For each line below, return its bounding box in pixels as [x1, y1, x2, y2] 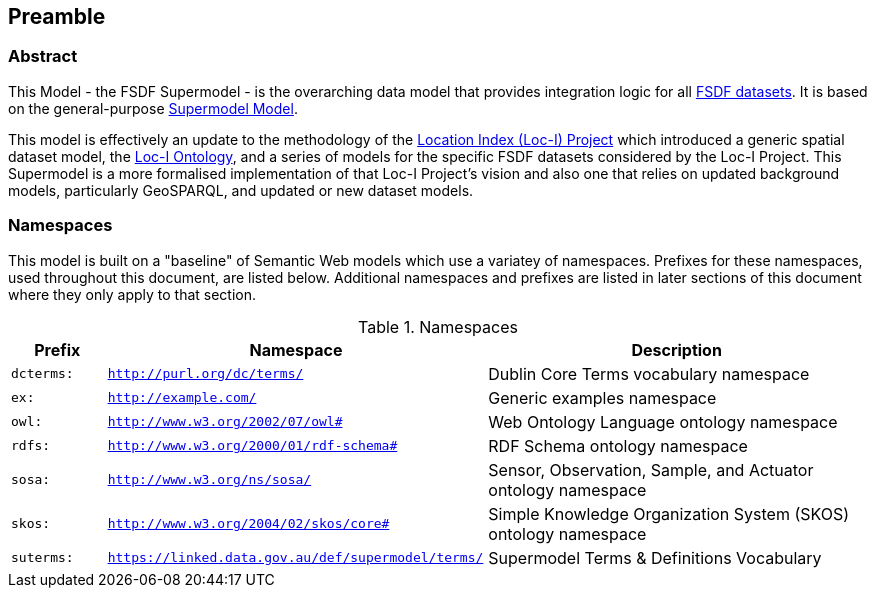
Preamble [8, 4, 106, 29]
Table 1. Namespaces [358, 316, 518, 337]
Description [631, 339, 722, 360]
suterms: [11, 550, 74, 566]
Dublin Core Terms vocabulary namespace [488, 363, 810, 384]
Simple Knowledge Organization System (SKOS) [488, 503, 850, 524]
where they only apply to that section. [8, 285, 257, 303]
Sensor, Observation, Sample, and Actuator [488, 459, 814, 480]
